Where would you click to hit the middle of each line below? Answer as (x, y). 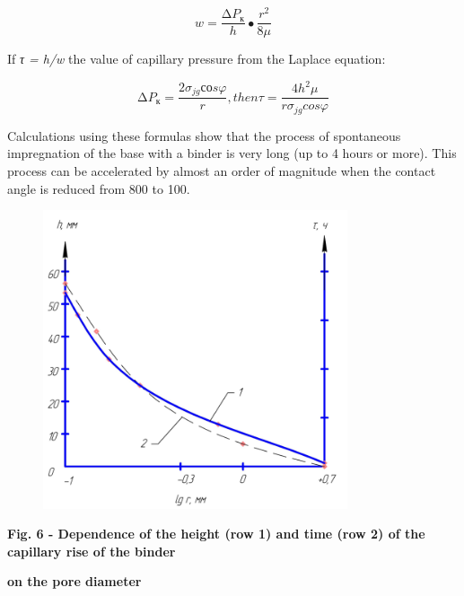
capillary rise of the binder (92, 551)
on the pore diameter (74, 581)
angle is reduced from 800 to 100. (99, 188)
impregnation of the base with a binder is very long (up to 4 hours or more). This (232, 153)
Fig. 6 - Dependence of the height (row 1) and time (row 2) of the (216, 534)
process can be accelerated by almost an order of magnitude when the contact (222, 170)
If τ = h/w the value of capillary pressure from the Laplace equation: (197, 59)
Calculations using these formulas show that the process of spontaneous (204, 135)
